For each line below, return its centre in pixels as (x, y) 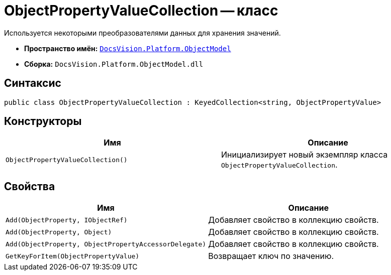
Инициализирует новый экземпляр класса (305, 155)
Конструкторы (43, 121)
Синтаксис (33, 83)
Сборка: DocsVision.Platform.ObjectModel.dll (114, 64)
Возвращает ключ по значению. (271, 256)
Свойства (30, 186)
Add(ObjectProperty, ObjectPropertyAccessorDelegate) (106, 244)
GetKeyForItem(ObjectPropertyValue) (73, 256)
